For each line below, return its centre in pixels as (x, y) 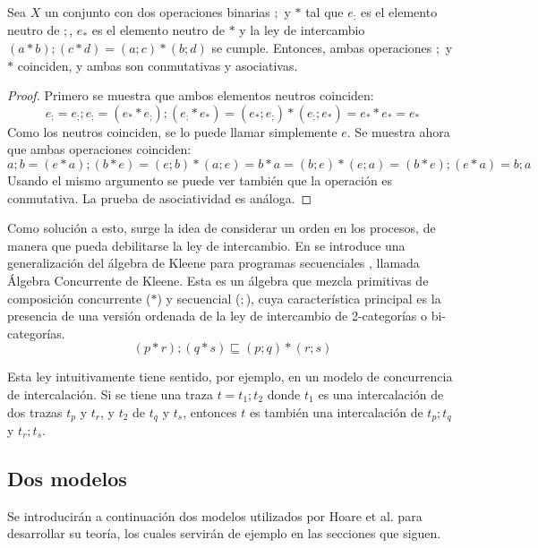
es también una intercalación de (336, 411)
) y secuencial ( (199, 298)
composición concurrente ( (79, 298)
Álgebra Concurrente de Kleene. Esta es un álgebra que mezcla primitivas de (218, 280)
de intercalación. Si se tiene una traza (110, 394)
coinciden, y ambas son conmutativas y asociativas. (158, 65)
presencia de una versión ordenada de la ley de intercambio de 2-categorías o (217, 316)
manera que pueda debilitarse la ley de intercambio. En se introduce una (206, 245)
